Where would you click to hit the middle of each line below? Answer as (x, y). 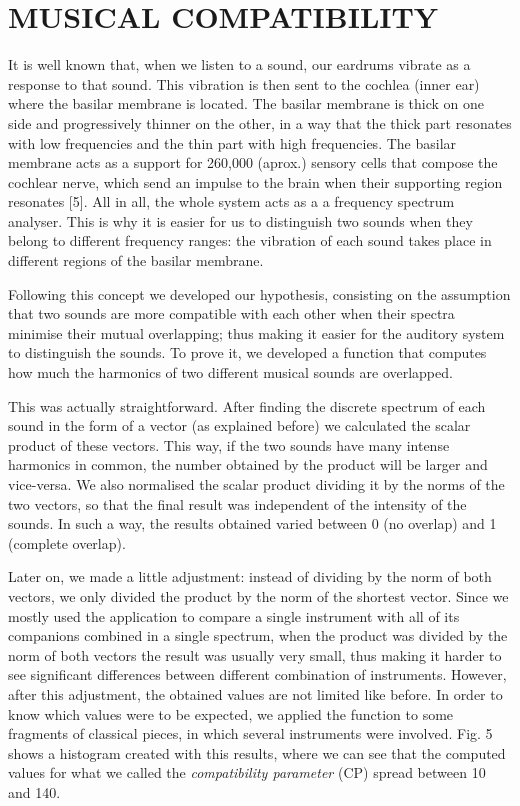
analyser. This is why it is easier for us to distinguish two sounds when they (240, 220)
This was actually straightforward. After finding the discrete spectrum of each (247, 405)
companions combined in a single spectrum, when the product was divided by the (258, 635)
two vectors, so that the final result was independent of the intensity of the (237, 503)
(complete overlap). (67, 542)
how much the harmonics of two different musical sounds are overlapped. (230, 372)
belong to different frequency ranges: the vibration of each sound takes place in (250, 240)
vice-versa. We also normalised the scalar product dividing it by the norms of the (256, 484)
